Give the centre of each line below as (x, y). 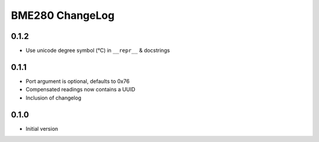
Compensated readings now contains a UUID (81, 90)
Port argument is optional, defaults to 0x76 (78, 81)
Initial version (42, 128)
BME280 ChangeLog (63, 15)
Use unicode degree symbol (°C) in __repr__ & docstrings (98, 51)
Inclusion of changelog (54, 98)
